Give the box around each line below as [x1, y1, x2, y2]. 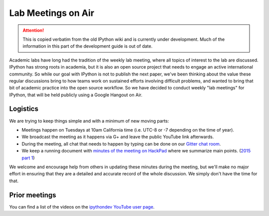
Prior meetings [9, 191, 57, 199]
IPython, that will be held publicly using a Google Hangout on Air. [9, 92, 142, 98]
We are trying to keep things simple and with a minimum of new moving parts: [9, 118, 169, 124]
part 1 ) [21, 154, 35, 161]
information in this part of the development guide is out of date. [22, 43, 153, 49]
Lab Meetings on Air [9, 7, 95, 18]
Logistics [9, 105, 38, 113]
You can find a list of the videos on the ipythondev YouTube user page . [9, 204, 155, 210]
